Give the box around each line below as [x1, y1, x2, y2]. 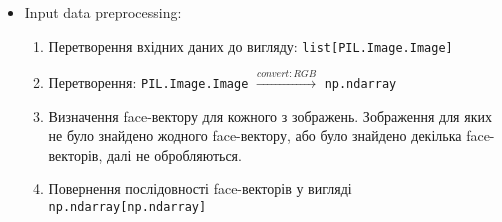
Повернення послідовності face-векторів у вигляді [48, 178, 352, 199]
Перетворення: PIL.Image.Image [48, 72, 249, 93]
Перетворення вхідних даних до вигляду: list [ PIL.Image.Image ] [48, 35, 453, 56]
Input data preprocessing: [24, 2, 182, 22]
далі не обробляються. [106, 144, 242, 165]
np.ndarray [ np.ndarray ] [48, 200, 207, 215]
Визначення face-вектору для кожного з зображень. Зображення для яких [48, 105, 492, 126]
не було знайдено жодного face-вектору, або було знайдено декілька [48, 125, 462, 146]
